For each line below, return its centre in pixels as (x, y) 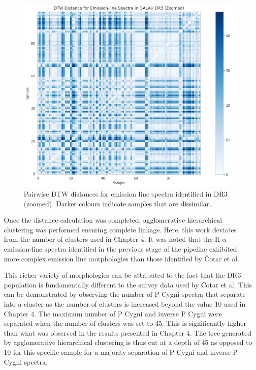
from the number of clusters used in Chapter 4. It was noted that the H (112, 239)
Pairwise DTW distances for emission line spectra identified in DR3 (126, 194)
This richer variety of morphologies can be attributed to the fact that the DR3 (123, 275)
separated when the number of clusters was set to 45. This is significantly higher (125, 323)
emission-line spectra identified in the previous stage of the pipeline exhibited (121, 249)
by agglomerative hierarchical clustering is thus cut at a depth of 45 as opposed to (128, 342)
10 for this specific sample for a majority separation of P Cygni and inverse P (121, 352)
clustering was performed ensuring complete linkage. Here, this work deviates (120, 229)
